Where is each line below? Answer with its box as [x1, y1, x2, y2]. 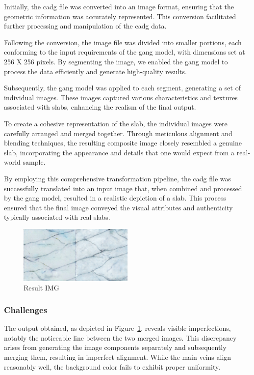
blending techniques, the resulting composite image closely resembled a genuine [4, 138, 242, 148]
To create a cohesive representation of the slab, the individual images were [4, 118, 228, 128]
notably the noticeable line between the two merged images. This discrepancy [4, 332, 237, 343]
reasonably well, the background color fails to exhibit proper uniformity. [4, 361, 221, 372]
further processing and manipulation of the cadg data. [4, 21, 167, 31]
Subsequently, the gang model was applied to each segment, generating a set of [4, 83, 241, 93]
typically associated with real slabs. [4, 212, 110, 222]
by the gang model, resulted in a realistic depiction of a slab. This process [4, 193, 226, 203]
